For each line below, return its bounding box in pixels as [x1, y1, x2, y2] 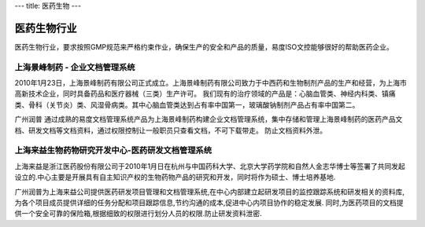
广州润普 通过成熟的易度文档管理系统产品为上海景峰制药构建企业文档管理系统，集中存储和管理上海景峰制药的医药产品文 [14, 115, 403, 124]
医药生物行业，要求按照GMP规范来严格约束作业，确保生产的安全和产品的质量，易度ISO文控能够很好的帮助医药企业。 [14, 42, 394, 51]
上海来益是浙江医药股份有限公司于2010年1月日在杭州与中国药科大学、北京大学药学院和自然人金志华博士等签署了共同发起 [14, 161, 405, 170]
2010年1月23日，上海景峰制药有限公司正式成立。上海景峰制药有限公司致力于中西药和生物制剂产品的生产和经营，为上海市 [14, 79, 407, 88]
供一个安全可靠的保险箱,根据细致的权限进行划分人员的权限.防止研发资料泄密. [14, 209, 263, 218]
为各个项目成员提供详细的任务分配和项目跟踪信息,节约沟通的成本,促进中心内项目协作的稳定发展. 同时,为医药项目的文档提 [14, 197, 405, 207]
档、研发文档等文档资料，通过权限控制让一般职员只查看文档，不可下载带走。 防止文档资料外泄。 [14, 126, 327, 135]
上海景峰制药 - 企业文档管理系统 [14, 61, 135, 72]
